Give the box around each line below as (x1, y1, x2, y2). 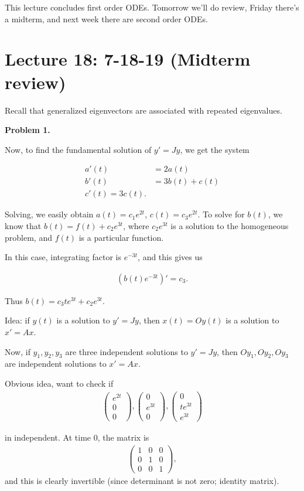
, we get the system (180, 143, 250, 155)
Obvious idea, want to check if (5, 377, 114, 389)
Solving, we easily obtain (5, 208, 94, 220)
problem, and (5, 231, 52, 243)
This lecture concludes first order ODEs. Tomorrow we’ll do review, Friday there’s (5, 1, 299, 13)
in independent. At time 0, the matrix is (5, 431, 149, 443)
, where (123, 219, 149, 231)
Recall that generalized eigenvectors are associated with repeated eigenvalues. (5, 104, 282, 116)
